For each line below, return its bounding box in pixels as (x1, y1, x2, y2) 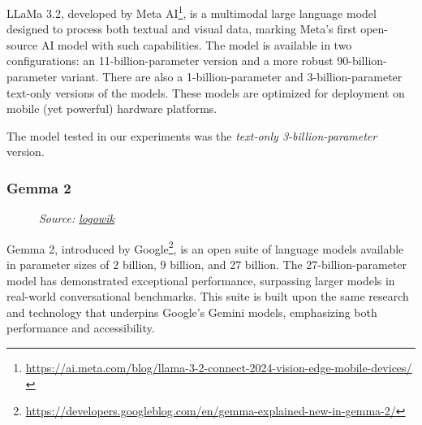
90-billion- (337, 52, 387, 69)
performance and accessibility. (6, 319, 155, 336)
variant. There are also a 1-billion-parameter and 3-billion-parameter (60, 68, 403, 85)
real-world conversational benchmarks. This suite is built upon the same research (6, 288, 409, 305)
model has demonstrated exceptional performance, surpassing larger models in (6, 271, 395, 288)
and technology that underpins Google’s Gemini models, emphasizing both (6, 303, 377, 320)
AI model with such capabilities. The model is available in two (41, 36, 352, 53)
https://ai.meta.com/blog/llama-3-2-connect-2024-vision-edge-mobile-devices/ (25, 359, 412, 376)
